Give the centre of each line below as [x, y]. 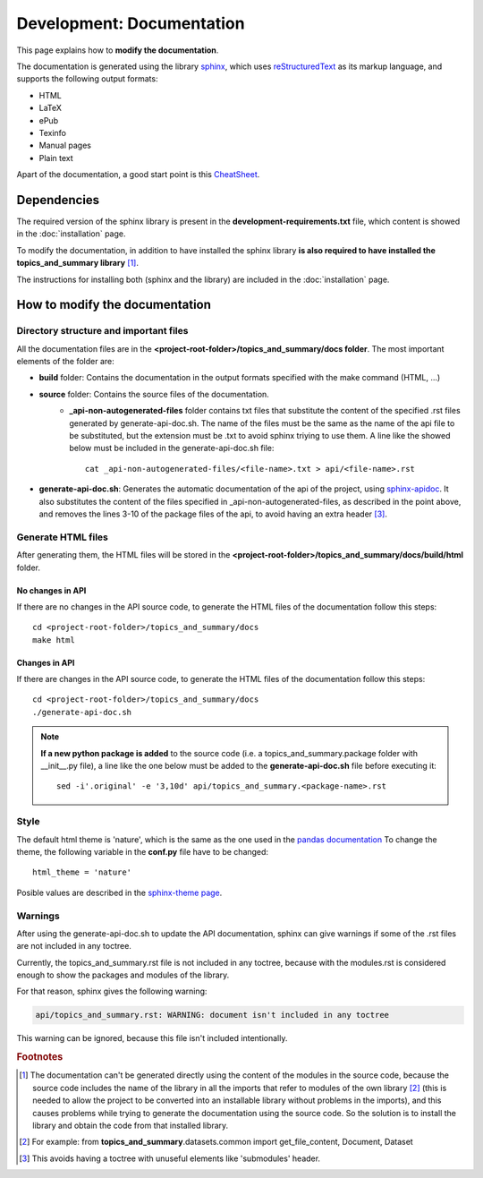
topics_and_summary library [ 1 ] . [77, 263]
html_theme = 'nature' [82, 872]
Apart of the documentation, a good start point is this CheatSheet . [138, 175]
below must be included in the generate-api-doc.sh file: [172, 448]
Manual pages [65, 145]
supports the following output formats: [87, 79]
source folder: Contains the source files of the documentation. [154, 394]
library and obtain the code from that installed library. [131, 1126]
